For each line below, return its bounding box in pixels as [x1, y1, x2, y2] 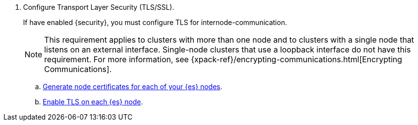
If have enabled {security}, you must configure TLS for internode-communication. [23, 18, 287, 26]
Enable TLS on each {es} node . [43, 98, 143, 106]
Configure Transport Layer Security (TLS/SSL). [23, 3, 174, 11]
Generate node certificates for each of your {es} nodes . [43, 82, 223, 91]
